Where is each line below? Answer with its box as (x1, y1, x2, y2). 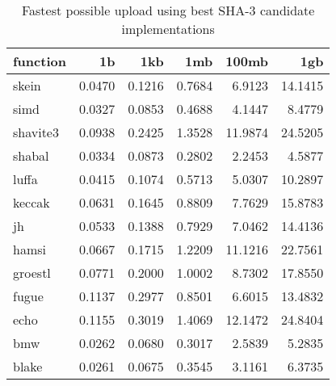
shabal (13, 146, 49, 165)
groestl (13, 263, 51, 282)
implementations (121, 19, 215, 38)
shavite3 (13, 123, 59, 141)
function (13, 52, 66, 70)
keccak (13, 193, 50, 212)
